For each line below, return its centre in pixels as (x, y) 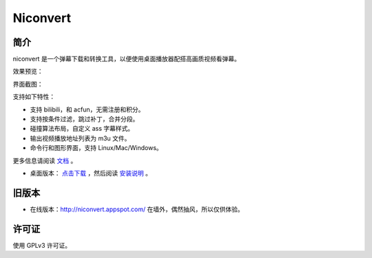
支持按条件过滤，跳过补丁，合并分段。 (84, 119)
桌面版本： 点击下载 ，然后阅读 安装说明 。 (91, 173)
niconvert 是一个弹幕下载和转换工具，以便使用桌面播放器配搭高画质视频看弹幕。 (126, 59)
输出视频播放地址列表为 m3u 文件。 (80, 138)
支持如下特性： (34, 97)
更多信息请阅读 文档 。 (45, 160)
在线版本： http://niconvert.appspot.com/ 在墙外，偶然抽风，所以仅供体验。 (137, 209)
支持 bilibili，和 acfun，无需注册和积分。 (87, 109)
